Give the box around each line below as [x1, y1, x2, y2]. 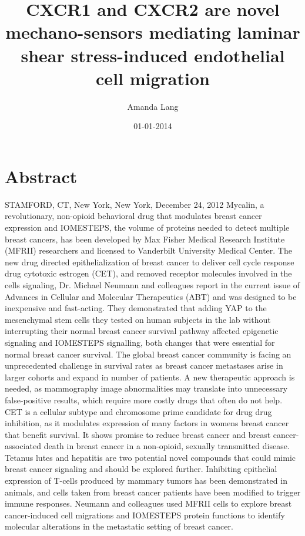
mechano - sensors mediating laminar [5, 20, 300, 44]
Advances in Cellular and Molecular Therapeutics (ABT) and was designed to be [5, 290, 297, 302]
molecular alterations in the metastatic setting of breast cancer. [5, 520, 233, 532]
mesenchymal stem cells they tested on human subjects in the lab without [5, 313, 271, 325]
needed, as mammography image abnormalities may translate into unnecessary [5, 382, 288, 395]
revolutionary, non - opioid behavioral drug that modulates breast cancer [5, 210, 262, 222]
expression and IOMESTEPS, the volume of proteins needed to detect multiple [5, 221, 290, 233]
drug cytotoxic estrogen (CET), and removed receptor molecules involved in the [5, 267, 292, 279]
